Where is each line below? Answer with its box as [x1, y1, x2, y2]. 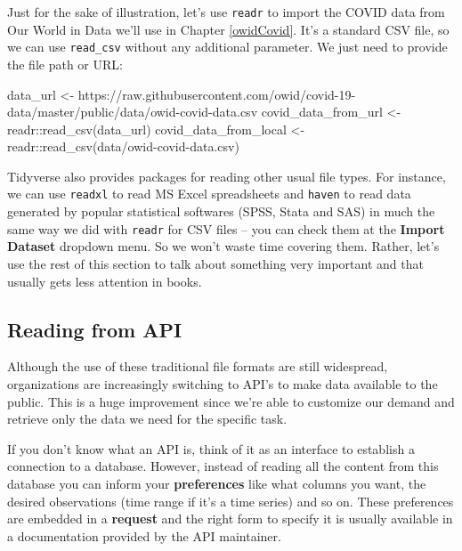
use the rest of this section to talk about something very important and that [7, 254, 424, 272]
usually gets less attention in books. [7, 271, 202, 290]
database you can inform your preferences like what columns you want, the [7, 474, 426, 492]
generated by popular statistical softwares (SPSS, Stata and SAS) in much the [7, 202, 435, 221]
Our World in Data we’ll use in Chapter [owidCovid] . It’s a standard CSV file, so [7, 20, 450, 38]
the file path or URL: [7, 54, 123, 73]
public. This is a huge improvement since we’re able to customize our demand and [7, 392, 455, 410]
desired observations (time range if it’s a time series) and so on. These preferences [7, 491, 454, 510]
